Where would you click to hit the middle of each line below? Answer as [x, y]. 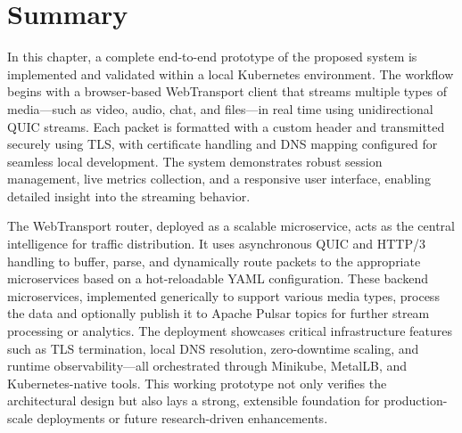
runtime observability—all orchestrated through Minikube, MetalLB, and [207, 366]
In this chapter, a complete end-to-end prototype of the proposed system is [212, 57]
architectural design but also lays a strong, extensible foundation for [194, 400]
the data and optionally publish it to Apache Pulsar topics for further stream [219, 313]
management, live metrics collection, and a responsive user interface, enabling [219, 179]
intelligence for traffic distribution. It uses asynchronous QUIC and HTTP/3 [216, 244]
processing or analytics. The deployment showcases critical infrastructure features [230, 331]
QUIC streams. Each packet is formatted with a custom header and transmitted [226, 126]
